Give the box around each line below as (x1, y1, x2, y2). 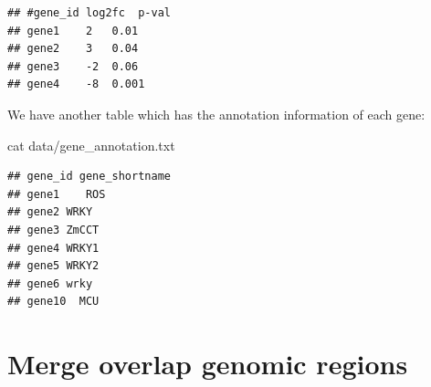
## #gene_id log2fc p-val (7, 6, 171, 19)
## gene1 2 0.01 (7, 24, 139, 37)
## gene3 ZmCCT (7, 223, 100, 236)
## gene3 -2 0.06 (7, 59, 139, 73)
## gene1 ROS (7, 187, 106, 201)
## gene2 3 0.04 (7, 42, 139, 56)
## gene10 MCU (7, 295, 100, 309)
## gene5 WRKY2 (7, 259, 100, 273)
